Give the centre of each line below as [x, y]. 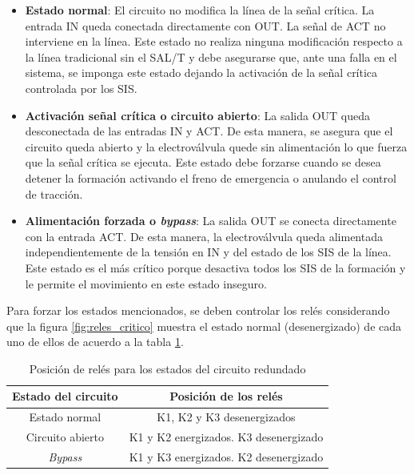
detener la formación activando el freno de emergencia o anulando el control [211, 177]
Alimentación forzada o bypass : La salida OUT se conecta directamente [211, 221]
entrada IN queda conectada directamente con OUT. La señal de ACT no [205, 25]
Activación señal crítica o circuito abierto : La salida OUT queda [197, 115]
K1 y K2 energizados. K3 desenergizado [226, 437]
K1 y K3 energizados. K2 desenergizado [226, 457]
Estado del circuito [65, 396]
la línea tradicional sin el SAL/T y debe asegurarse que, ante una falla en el [211, 56]
